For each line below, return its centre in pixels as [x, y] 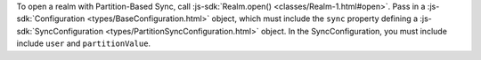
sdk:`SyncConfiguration [60, 31]
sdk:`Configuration [51, 19]
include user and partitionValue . [84, 43]
